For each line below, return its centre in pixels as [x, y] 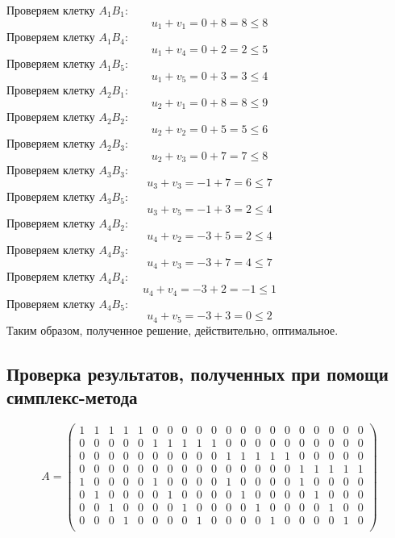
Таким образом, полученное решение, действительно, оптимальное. [173, 329]
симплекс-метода [72, 396]
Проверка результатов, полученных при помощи [197, 373]
